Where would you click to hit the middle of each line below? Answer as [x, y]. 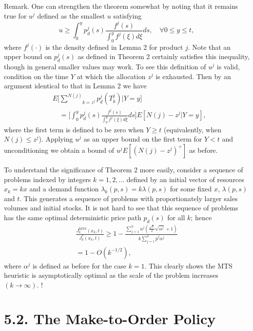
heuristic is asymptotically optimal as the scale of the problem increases [111, 275]
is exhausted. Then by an [193, 76]
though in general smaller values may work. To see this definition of [105, 67]
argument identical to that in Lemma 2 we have [75, 86]
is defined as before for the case [79, 265]
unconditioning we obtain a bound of [59, 150]
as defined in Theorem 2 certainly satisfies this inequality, [164, 56]
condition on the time [36, 76]
